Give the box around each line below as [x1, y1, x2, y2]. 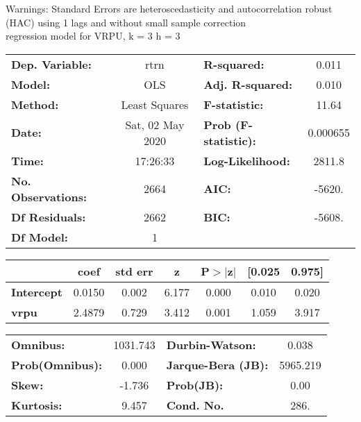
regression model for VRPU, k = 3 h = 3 [6, 28, 180, 43]
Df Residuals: [11, 208, 86, 225]
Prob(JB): [166, 376, 224, 393]
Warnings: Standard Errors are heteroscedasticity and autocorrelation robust [6, 1, 333, 15]
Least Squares [121, 96, 189, 112]
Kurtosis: [11, 396, 62, 413]
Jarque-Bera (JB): [166, 356, 269, 373]
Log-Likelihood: [203, 152, 290, 169]
